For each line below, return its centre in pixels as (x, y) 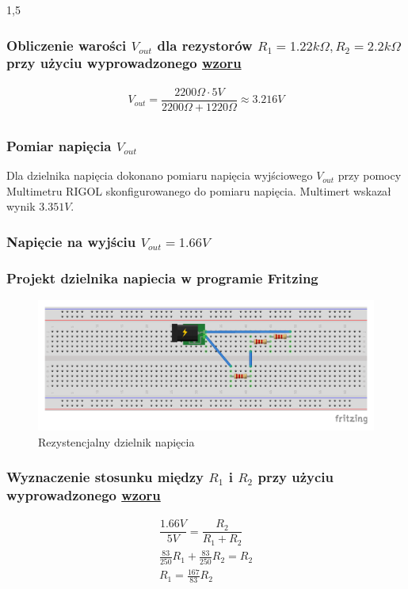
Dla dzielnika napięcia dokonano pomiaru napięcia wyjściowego (160, 175)
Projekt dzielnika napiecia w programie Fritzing (162, 277)
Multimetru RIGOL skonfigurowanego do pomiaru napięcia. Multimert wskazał (199, 190)
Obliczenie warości (67, 45)
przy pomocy (370, 175)
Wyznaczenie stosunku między (105, 477)
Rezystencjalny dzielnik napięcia (116, 441)
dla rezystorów (205, 45)
